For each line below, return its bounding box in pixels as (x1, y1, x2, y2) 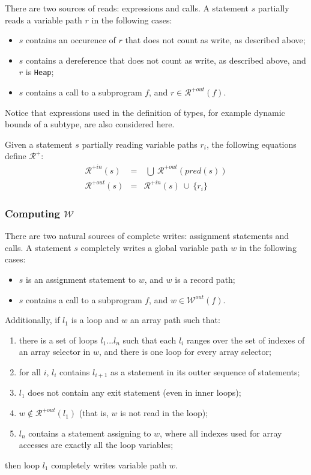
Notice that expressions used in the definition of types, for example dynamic (5, 106, 285, 118)
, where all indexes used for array (160, 426, 282, 439)
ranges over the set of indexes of (186, 333, 305, 346)
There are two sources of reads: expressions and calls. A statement (5, 2, 249, 14)
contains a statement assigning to (28, 426, 151, 439)
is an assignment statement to (26, 273, 136, 286)
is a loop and (71, 313, 119, 326)
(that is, (79, 407, 109, 419)
